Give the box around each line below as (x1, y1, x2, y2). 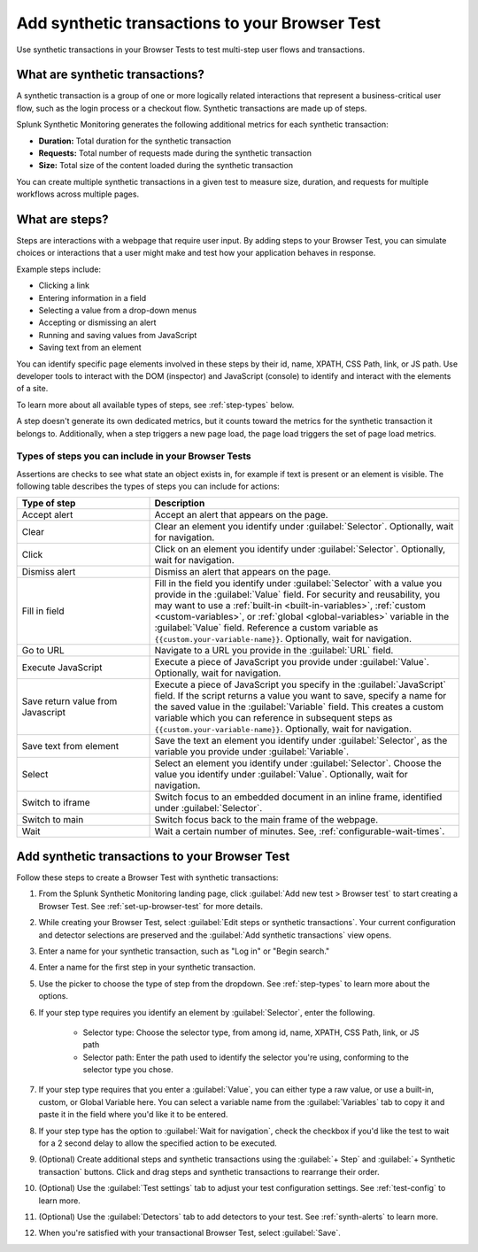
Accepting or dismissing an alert (38, 317, 157, 328)
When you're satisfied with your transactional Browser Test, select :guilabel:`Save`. (38, 1227, 341, 1239)
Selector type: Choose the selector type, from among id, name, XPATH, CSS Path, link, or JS (82, 1027, 420, 1038)
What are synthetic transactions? (16, 67, 205, 82)
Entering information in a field (38, 292, 146, 303)
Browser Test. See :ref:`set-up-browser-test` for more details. (38, 900, 263, 911)
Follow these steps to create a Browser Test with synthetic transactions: (16, 872, 279, 883)
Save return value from (21, 695, 118, 707)
